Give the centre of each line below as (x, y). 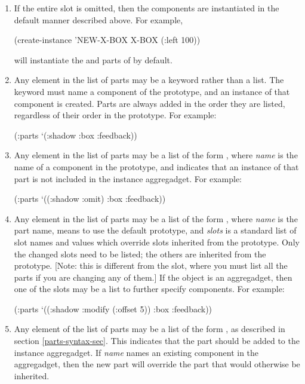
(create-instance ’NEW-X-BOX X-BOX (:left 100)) (107, 40)
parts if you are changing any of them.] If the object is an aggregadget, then (153, 277)
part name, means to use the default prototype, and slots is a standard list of (155, 230)
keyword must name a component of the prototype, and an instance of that (152, 91)
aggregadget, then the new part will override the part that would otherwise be (157, 364)
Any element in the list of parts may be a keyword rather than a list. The (149, 80)
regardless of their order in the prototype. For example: (115, 115)
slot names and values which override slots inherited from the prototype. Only (157, 242)
